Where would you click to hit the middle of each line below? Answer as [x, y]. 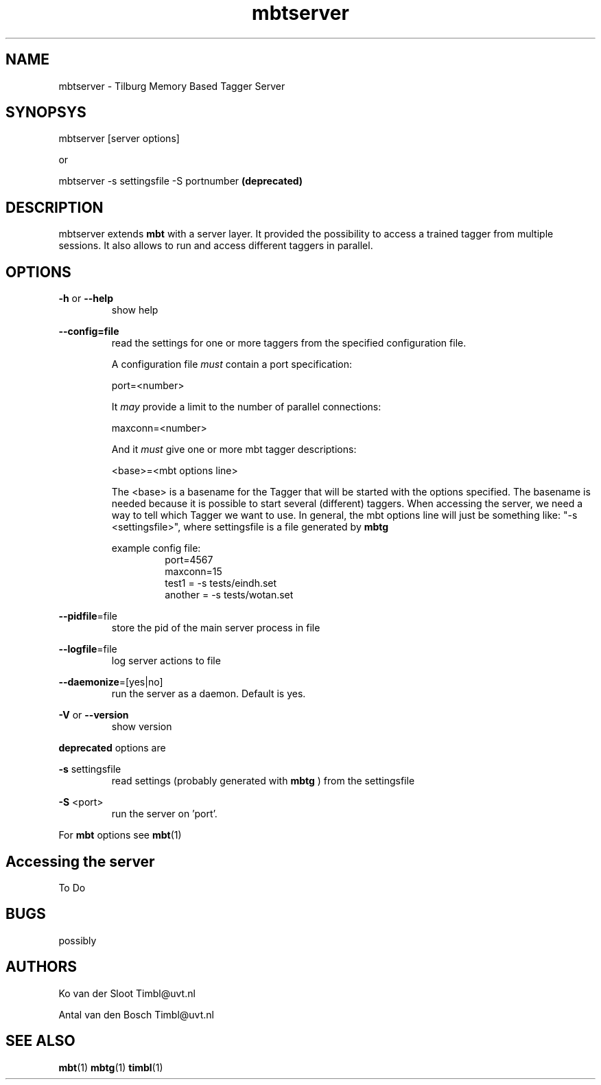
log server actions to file [166, 661]
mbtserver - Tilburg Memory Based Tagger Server [172, 86]
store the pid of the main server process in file [216, 628]
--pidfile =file [88, 616]
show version [142, 727]
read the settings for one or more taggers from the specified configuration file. [289, 343]
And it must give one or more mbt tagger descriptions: [234, 450]
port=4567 [189, 560]
